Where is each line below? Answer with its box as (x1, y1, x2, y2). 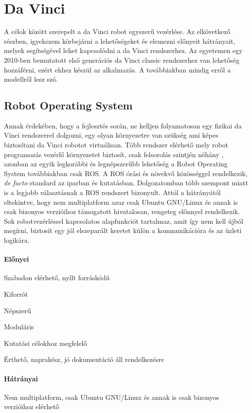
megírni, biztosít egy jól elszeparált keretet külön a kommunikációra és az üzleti (4, 225, 242, 235)
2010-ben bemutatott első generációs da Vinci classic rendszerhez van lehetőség (4, 54, 239, 65)
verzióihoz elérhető (4, 401, 59, 412)
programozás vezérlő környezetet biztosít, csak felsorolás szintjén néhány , (4, 149, 224, 159)
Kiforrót (4, 289, 28, 299)
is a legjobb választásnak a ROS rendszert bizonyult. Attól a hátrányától (4, 187, 221, 198)
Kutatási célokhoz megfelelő (4, 338, 87, 348)
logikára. (4, 235, 30, 245)
